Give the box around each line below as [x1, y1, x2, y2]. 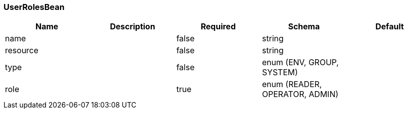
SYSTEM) [262, 67, 298, 78]
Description [110, 21, 155, 32]
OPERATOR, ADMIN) [262, 89, 339, 100]
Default [375, 21, 404, 32]
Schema [288, 21, 320, 32]
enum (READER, [262, 79, 322, 90]
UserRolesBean [3, 2, 65, 12]
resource [5, 45, 38, 56]
